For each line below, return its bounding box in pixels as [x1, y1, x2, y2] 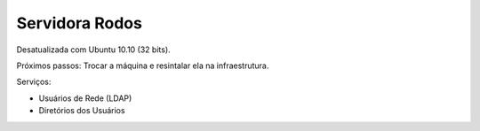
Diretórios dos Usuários [38, 105, 125, 116]
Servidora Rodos [16, 13, 142, 33]
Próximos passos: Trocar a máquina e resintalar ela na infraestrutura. [16, 60, 269, 71]
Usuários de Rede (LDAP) [38, 93, 132, 104]
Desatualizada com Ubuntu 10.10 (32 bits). [16, 44, 171, 55]
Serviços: [16, 76, 52, 88]
